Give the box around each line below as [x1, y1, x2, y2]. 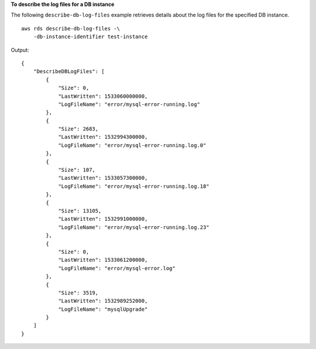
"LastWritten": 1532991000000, [58, 215, 148, 223]
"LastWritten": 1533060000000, [58, 93, 148, 100]
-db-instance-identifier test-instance [33, 33, 148, 40]
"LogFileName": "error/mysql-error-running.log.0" [58, 142, 207, 149]
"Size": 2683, [58, 126, 99, 132]
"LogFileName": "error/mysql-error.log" [58, 265, 176, 272]
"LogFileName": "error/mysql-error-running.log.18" [58, 183, 210, 190]
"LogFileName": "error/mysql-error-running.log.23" [58, 224, 210, 231]
